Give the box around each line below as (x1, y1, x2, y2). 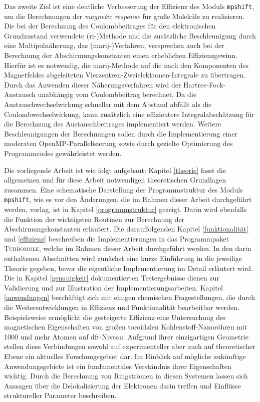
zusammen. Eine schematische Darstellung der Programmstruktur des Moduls (4, 184, 243, 194)
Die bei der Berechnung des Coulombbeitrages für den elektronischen (4, 20, 216, 31)
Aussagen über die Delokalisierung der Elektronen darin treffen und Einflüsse (4, 380, 241, 390)
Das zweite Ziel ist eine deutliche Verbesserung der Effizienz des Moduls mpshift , (4, 1, 254, 11)
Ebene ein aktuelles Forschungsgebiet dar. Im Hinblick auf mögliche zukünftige (4, 350, 246, 361)
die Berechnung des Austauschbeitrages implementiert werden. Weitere (4, 118, 221, 129)
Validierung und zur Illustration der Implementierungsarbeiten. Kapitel (4, 282, 223, 292)
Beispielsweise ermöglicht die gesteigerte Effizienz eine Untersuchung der (4, 311, 226, 322)
